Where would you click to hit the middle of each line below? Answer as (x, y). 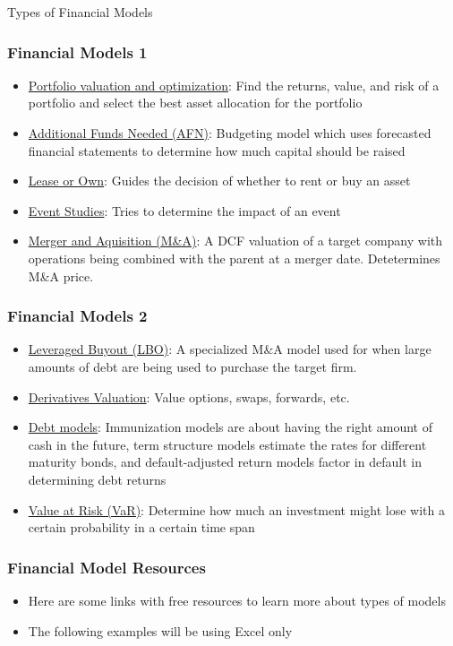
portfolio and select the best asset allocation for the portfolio (195, 103)
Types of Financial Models (80, 12)
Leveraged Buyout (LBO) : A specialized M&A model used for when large (230, 349)
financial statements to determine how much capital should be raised (217, 150)
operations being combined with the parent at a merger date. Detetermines (234, 258)
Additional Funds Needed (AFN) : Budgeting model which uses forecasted (230, 133)
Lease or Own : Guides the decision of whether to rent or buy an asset (219, 181)
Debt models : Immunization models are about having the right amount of (230, 427)
